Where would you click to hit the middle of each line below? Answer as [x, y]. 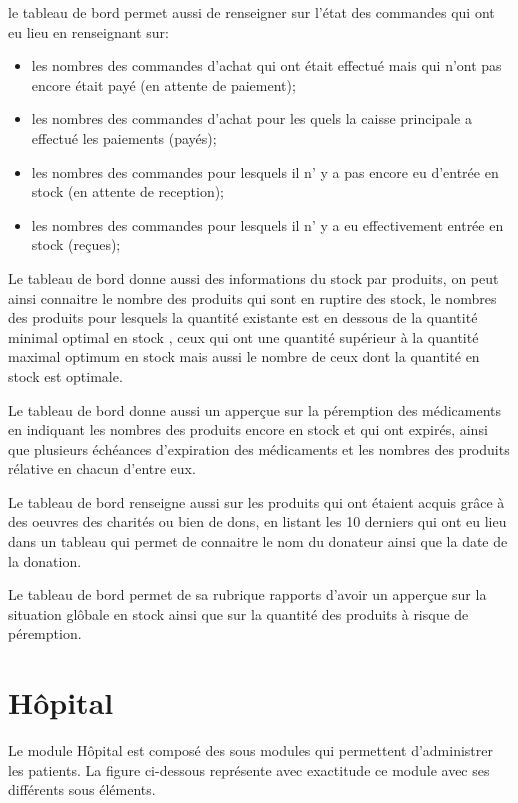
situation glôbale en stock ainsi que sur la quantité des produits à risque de [238, 613]
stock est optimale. [65, 375]
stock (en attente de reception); [128, 191]
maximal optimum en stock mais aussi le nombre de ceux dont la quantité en [244, 356]
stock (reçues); [76, 244]
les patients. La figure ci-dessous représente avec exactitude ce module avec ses [249, 769]
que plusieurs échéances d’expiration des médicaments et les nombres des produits [259, 448]
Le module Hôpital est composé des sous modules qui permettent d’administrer [250, 750]
